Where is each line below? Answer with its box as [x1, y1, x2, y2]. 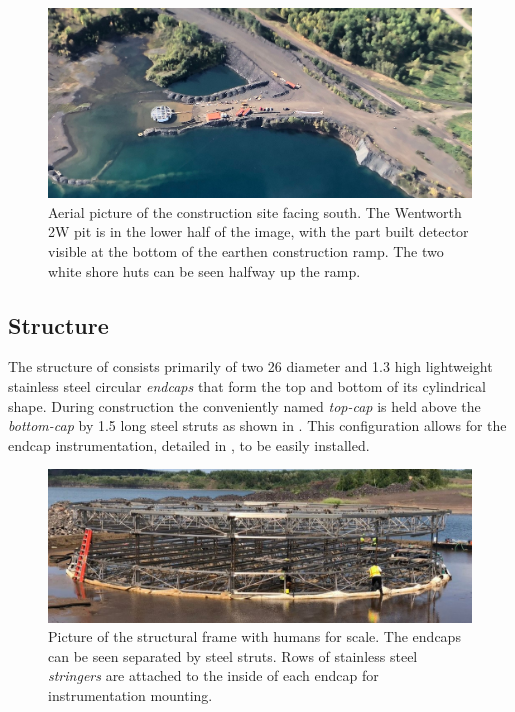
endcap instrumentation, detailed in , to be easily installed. [8, 434, 370, 455]
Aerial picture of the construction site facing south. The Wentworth [48, 201, 462, 222]
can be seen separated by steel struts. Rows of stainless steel [48, 645, 418, 666]
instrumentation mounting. [48, 684, 213, 705]
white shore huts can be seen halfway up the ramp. [48, 260, 361, 281]
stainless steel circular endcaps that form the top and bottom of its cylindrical [8, 376, 486, 396]
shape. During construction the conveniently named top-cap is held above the [8, 395, 481, 416]
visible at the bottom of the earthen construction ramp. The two [48, 241, 444, 262]
